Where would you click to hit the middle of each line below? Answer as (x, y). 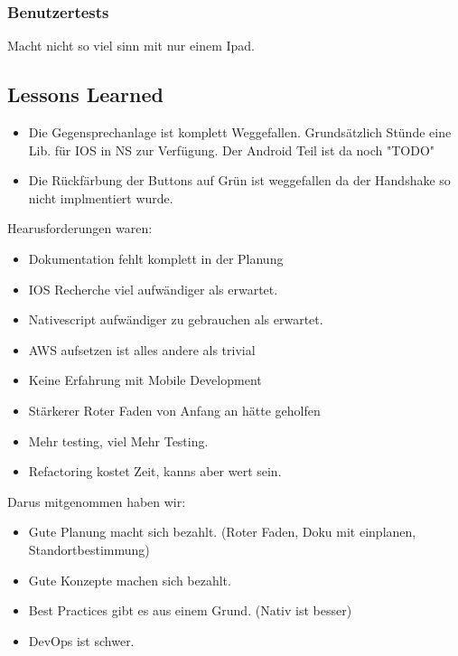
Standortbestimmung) (89, 549)
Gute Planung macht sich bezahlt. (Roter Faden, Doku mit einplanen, (222, 532)
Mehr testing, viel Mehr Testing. (118, 440)
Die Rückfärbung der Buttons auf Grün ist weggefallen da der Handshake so (239, 180)
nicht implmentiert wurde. (101, 197)
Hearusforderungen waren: (80, 228)
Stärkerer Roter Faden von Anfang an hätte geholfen (174, 410)
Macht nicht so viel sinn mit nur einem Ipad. (131, 46)
